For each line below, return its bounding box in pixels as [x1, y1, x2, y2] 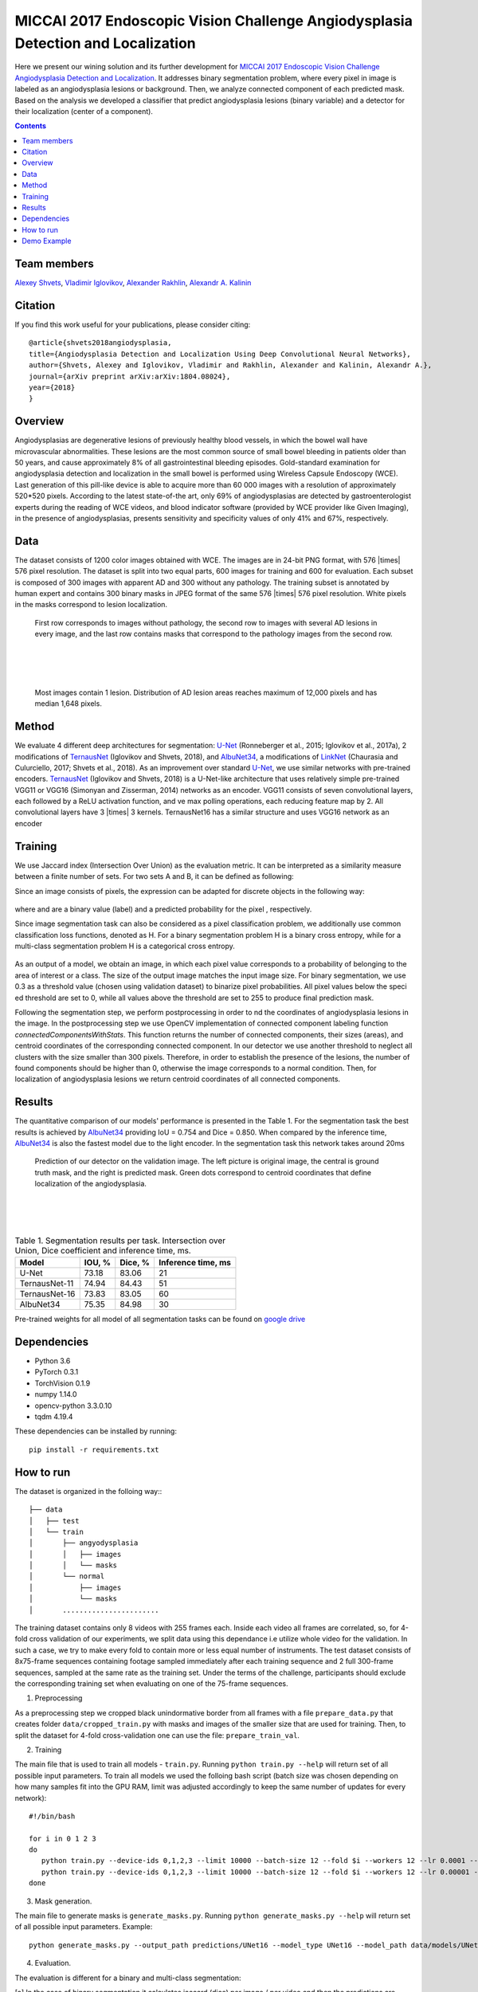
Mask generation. [34, 1896, 92, 1906]
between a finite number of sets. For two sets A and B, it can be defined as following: [14, 872, 294, 881]
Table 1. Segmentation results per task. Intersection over [14, 1235, 226, 1246]
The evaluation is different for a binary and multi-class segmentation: [14, 1973, 242, 1982]
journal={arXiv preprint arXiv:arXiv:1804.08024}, [29, 371, 231, 381]
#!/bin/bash [29, 1811, 76, 1821]
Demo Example [22, 236, 72, 246]
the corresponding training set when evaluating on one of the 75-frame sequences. [14, 1678, 288, 1688]
